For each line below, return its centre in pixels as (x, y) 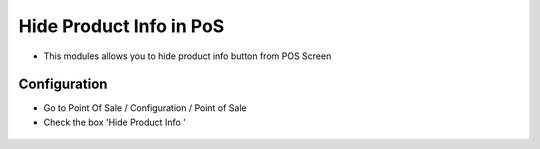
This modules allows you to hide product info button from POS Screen (187, 56)
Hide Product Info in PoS (121, 26)
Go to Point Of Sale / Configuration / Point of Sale (145, 108)
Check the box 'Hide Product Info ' (115, 122)
